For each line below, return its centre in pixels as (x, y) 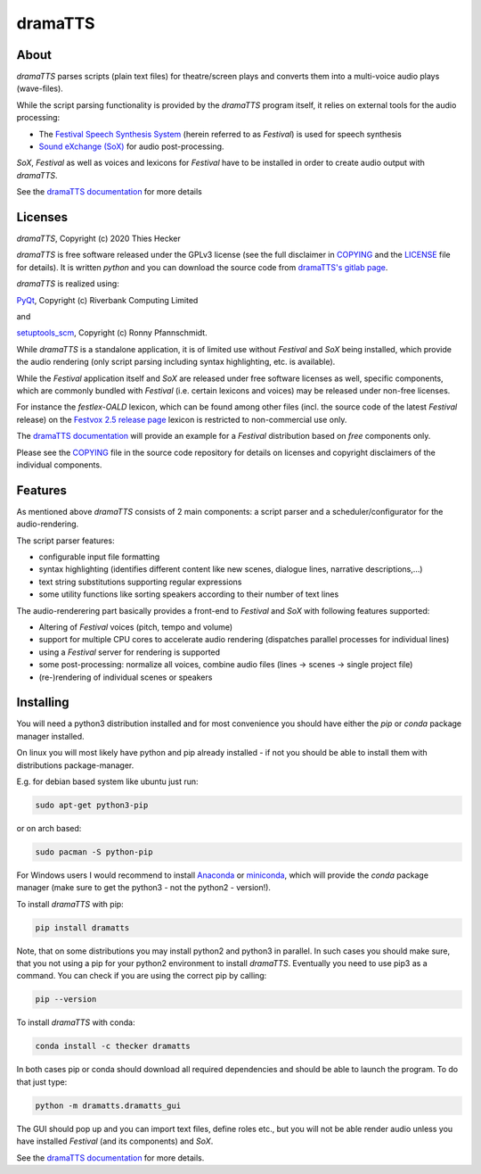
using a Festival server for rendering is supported (130, 652)
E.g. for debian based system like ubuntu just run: (108, 781)
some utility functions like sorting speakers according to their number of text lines (189, 594)
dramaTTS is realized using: (68, 284)
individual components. (59, 465)
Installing (43, 703)
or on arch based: (49, 828)
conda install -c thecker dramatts (113, 1046)
